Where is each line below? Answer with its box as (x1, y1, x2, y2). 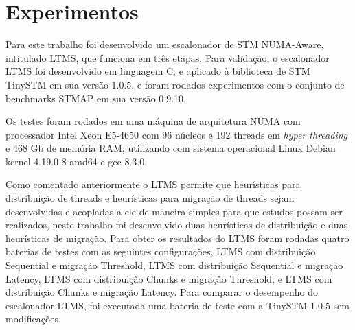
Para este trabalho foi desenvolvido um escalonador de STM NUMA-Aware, (5, 37, 324, 51)
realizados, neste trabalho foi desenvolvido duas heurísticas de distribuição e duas (5, 217, 348, 232)
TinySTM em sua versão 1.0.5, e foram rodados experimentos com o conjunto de (5, 77, 345, 91)
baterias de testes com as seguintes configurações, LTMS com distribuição (5, 244, 316, 259)
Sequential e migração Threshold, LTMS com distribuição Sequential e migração (5, 258, 343, 272)
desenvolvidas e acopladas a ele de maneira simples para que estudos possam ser (5, 204, 343, 218)
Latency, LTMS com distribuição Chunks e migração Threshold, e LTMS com (5, 271, 332, 285)
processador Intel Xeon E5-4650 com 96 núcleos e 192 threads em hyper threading (5, 127, 348, 141)
